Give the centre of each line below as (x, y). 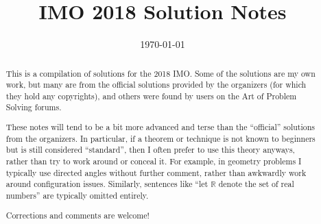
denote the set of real (256, 184)
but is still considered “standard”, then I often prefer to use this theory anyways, (150, 150)
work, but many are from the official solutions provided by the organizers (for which (156, 85)
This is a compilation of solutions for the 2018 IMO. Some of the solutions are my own (160, 73)
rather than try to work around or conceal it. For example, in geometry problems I (154, 161)
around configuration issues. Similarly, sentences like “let (107, 184)
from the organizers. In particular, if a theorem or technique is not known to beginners (160, 138)
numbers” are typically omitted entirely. (77, 195)
